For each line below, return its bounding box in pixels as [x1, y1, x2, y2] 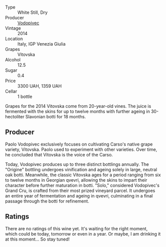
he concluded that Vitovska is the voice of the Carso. [5, 151, 113, 157]
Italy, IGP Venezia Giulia [17, 41, 66, 47]
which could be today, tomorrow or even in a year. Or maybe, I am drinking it [5, 231, 161, 237]
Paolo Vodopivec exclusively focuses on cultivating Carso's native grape [5, 141, 153, 147]
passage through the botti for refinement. [5, 198, 89, 204]
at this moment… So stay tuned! [5, 236, 70, 242]
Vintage [5, 25, 21, 31]
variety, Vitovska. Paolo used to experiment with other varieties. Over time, [5, 146, 157, 152]
